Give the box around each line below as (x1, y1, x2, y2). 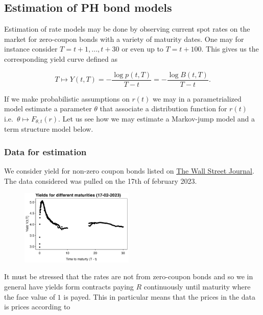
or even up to (122, 43, 163, 54)
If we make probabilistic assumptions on (4, 93, 130, 104)
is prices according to (4, 301, 70, 312)
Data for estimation (4, 145, 87, 158)
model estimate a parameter (4, 103, 92, 114)
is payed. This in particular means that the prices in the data (63, 291, 255, 302)
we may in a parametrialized (152, 93, 242, 104)
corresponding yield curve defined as (4, 53, 117, 64)
